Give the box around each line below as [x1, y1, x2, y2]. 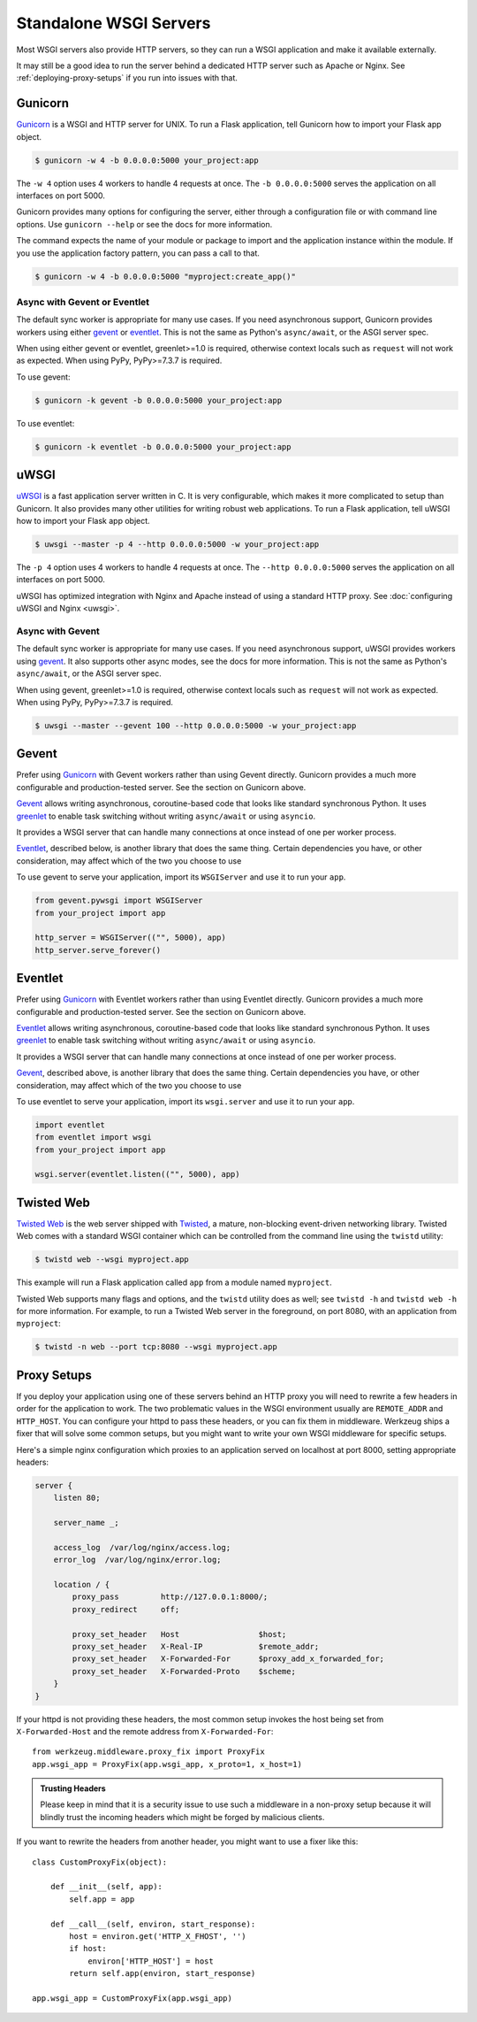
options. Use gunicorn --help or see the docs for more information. [16, 219, 273, 229]
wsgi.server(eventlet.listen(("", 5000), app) [34, 1169, 240, 1180]
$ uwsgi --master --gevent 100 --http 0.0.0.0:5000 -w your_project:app [34, 720, 357, 730]
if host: [69, 1943, 107, 1954]
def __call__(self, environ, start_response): [49, 1918, 256, 1929]
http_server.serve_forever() [34, 945, 162, 955]
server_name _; [53, 1518, 119, 1528]
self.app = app [69, 1894, 135, 1904]
